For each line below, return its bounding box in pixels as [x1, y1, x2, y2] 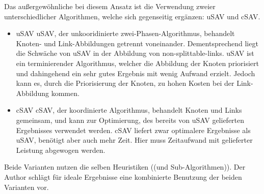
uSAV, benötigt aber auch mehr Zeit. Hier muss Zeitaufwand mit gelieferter [16, 135, 253, 145]
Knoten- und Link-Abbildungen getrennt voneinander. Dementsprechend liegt [16, 38, 258, 48]
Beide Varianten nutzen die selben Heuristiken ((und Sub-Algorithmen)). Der [4, 161, 246, 172]
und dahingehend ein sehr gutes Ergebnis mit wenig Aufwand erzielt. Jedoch [16, 68, 255, 78]
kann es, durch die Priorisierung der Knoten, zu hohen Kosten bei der [16, 78, 234, 88]
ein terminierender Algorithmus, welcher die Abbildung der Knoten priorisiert [16, 57, 259, 68]
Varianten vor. [4, 181, 49, 192]
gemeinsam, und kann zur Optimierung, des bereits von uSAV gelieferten [16, 114, 245, 125]
